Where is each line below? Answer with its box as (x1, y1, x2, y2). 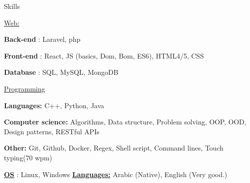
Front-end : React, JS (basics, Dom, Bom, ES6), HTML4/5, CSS (4, 50, 204, 61)
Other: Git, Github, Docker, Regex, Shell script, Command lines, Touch (4, 143, 223, 153)
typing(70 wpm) (4, 152, 53, 162)
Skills (4, 1, 20, 11)
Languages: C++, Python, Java (4, 100, 104, 110)
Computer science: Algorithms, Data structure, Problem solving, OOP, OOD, (4, 117, 247, 127)
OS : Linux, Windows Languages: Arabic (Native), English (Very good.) (4, 169, 227, 179)
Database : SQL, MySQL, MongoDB (4, 67, 119, 77)
